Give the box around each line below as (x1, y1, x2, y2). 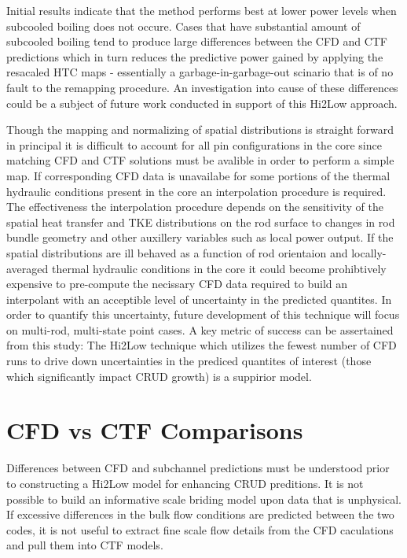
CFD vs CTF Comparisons (6, 414, 303, 446)
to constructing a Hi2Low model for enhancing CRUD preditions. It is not (6, 475, 364, 491)
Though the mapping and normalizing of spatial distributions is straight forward (6, 121, 394, 138)
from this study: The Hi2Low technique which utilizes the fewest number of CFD (6, 337, 397, 353)
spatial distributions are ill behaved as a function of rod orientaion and (6, 244, 348, 261)
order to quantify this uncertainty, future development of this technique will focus (6, 306, 400, 323)
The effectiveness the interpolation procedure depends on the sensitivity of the (6, 198, 383, 215)
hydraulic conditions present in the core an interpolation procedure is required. (6, 183, 387, 199)
